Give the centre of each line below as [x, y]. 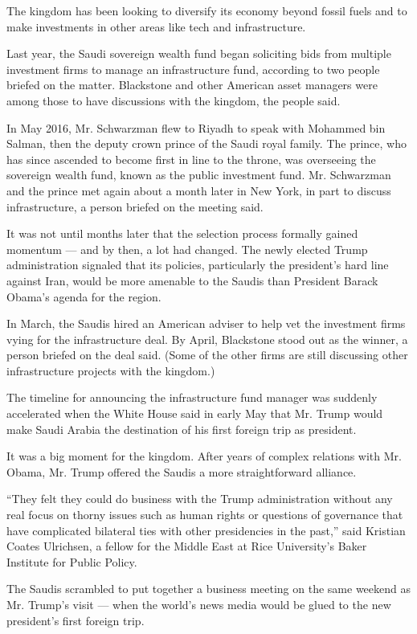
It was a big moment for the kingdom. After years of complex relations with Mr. [204, 456]
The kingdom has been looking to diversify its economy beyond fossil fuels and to [207, 10]
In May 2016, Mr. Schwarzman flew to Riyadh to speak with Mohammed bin [196, 127]
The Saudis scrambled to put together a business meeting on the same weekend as [208, 589]
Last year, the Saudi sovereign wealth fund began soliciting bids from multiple [199, 53]
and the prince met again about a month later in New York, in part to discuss [199, 190]
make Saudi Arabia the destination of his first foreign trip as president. [182, 429]
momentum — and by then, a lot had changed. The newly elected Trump [187, 249]
